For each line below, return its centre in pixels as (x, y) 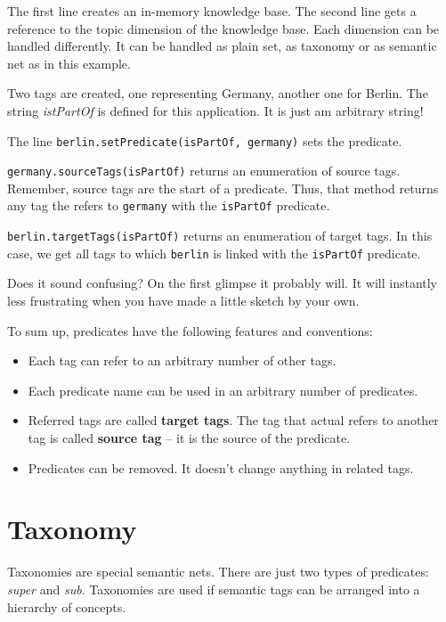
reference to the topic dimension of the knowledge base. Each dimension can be (223, 28)
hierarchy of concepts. (67, 606)
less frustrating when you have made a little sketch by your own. (183, 301)
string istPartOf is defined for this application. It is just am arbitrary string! (215, 110)
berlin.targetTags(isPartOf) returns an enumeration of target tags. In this (220, 236)
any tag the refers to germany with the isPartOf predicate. (169, 205)
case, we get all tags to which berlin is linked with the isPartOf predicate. (214, 253)
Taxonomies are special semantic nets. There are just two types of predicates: (218, 572)
